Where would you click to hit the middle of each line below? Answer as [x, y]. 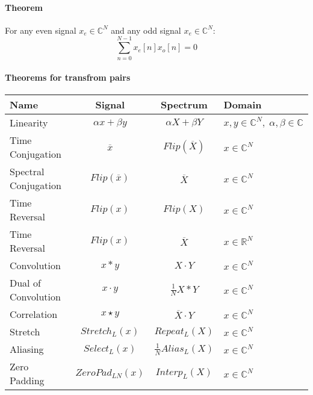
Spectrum [184, 105]
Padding [27, 381]
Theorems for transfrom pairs [68, 77]
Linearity [29, 123]
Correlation [34, 314]
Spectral [27, 172]
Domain [243, 105]
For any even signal [41, 30]
